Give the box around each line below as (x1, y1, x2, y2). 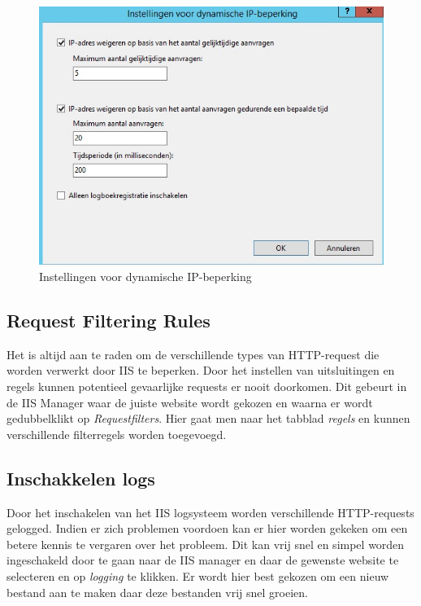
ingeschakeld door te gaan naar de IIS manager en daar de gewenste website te (7, 551, 399, 569)
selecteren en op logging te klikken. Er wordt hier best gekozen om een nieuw (7, 567, 389, 584)
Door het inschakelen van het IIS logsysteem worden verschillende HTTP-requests (7, 503, 414, 520)
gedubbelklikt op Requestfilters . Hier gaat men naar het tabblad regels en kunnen (7, 410, 410, 427)
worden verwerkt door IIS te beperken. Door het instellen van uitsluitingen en (7, 362, 395, 379)
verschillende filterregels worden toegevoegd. (7, 425, 227, 442)
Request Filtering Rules (7, 308, 210, 333)
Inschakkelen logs (7, 465, 155, 490)
